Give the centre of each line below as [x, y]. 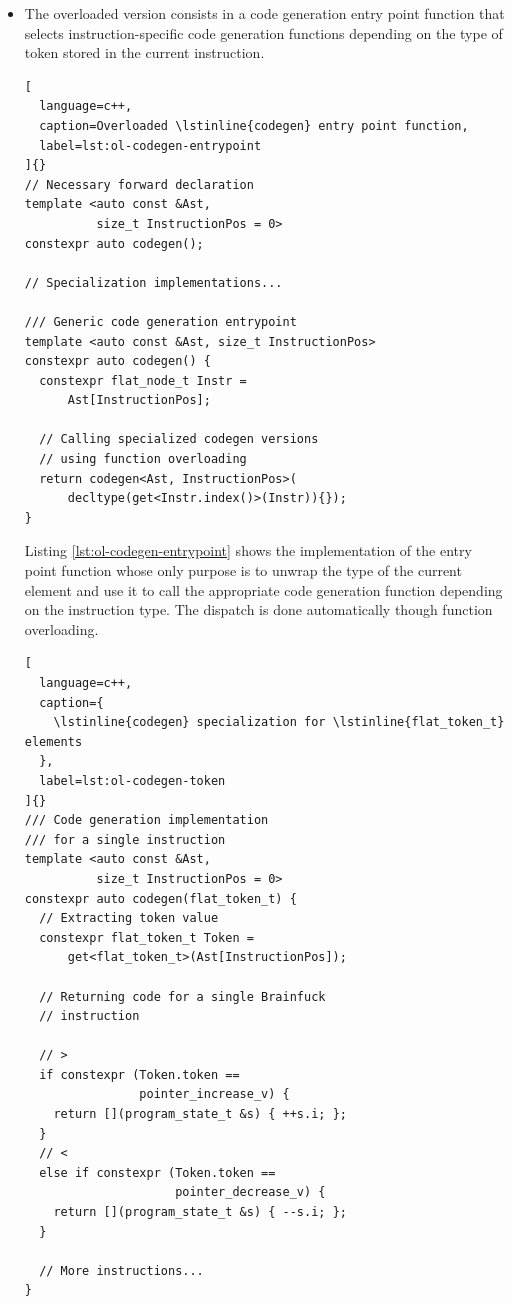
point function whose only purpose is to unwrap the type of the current [243, 570]
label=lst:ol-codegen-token [132, 780]
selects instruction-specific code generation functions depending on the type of [263, 32]
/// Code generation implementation [146, 820]
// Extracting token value [129, 918]
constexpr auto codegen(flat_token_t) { [160, 898]
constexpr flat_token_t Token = [146, 937]
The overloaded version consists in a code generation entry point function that [264, 13]
